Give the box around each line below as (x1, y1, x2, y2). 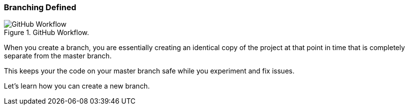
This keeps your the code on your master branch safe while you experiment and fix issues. (4, 67, 295, 75)
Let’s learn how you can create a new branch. (4, 82, 150, 91)
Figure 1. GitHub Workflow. (4, 28, 89, 37)
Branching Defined (4, 2, 76, 12)
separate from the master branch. (4, 52, 112, 60)
